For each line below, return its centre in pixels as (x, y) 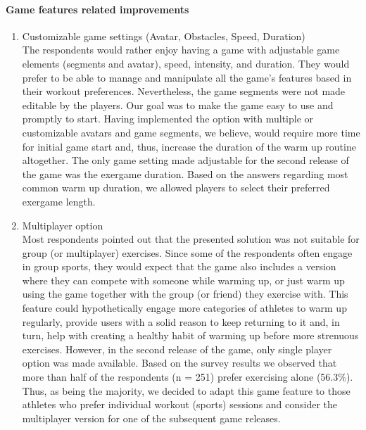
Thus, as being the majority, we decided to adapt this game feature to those (186, 390)
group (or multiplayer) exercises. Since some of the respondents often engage (187, 252)
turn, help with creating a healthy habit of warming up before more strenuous (190, 335)
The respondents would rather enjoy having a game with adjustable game (181, 50)
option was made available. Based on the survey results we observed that (179, 363)
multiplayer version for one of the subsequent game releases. (151, 418)
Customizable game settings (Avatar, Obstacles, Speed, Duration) (164, 36)
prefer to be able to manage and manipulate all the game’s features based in (187, 77)
